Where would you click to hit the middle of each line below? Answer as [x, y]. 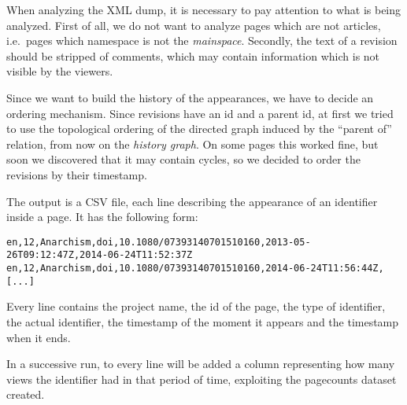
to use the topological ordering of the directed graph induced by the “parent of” [199, 129]
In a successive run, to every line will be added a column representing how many [201, 364]
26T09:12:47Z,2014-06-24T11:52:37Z [100, 255]
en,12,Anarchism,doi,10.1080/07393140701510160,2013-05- [159, 242]
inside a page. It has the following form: [102, 217]
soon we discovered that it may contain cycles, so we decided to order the [183, 159]
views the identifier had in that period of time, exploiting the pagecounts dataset [202, 379]
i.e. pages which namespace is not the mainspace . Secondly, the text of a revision [202, 40]
